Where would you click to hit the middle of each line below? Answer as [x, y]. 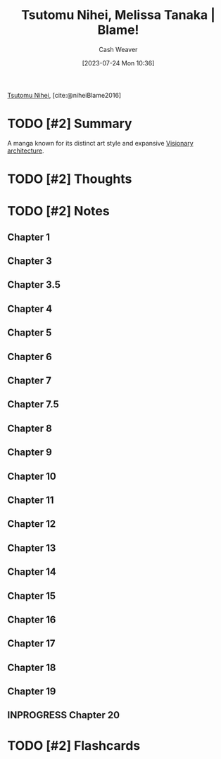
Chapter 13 [32, 548]
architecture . [26, 151]
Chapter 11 [31, 500]
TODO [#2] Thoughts [70, 179]
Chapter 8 [30, 428]
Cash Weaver [118, 49]
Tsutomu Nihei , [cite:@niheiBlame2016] [64, 95]
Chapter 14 [32, 572]
